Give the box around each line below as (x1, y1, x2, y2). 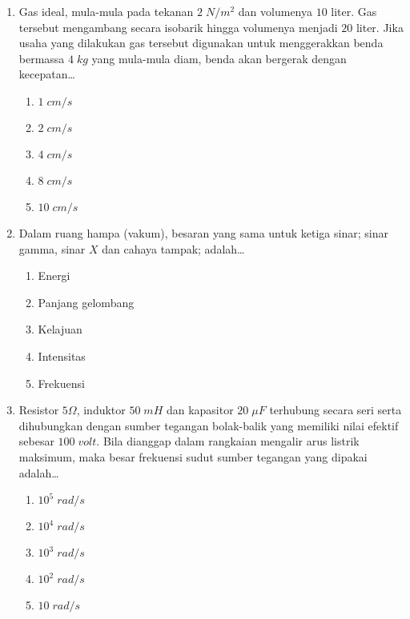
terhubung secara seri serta (269, 401, 402, 418)
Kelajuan (38, 321, 82, 337)
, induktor (76, 401, 126, 418)
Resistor (18, 401, 59, 418)
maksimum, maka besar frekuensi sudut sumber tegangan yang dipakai (18, 448, 368, 465)
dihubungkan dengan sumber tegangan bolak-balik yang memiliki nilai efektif (18, 417, 399, 433)
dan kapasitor (166, 401, 234, 418)
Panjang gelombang (38, 294, 135, 310)
